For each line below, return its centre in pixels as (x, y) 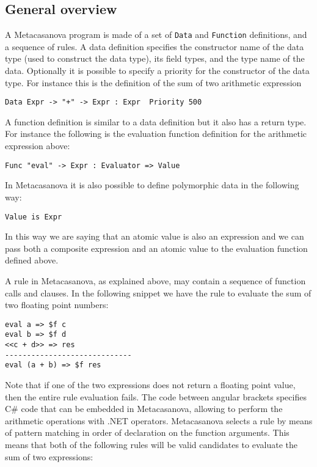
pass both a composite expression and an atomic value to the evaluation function (156, 248)
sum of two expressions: (49, 456)
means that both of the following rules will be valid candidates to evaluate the (151, 444)
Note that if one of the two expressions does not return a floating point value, (150, 385)
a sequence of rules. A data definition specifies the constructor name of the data (155, 46)
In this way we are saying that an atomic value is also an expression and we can (155, 236)
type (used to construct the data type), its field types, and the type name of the (155, 58)
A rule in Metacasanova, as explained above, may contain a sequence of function (155, 280)
